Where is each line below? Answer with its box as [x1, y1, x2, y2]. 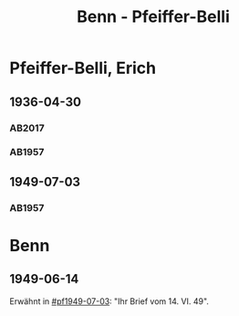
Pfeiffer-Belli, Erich [9, 58, 157, 79]
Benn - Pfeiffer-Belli [76, 6, 231, 27]
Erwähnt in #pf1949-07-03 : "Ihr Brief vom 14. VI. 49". [9, 295, 210, 307]
